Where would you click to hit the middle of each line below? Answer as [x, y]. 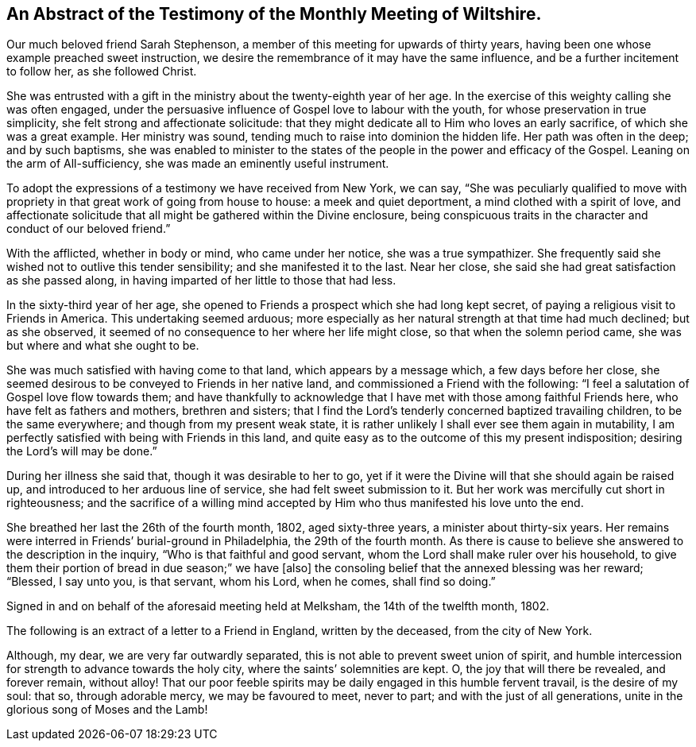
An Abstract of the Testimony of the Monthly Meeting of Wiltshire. [274, 14]
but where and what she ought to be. [103, 346]
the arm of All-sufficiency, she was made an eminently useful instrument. [198, 164]
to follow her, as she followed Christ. [102, 72]
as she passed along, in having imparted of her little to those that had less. [201, 281]
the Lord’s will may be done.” [82, 451]
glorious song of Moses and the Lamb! [107, 710]
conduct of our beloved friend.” [89, 229]
